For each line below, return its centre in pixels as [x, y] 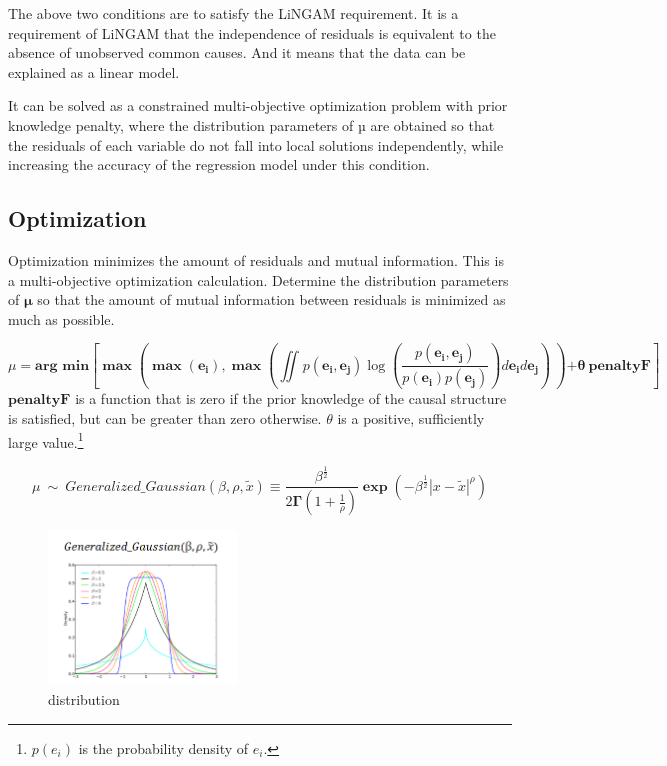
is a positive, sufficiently [411, 417]
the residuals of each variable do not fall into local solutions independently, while [256, 144]
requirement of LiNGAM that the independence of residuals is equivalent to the [252, 32]
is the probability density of [163, 747]
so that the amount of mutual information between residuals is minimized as [271, 299]
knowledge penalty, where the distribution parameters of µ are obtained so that [251, 124]
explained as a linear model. [94, 71]
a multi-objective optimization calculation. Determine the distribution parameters [258, 279]
